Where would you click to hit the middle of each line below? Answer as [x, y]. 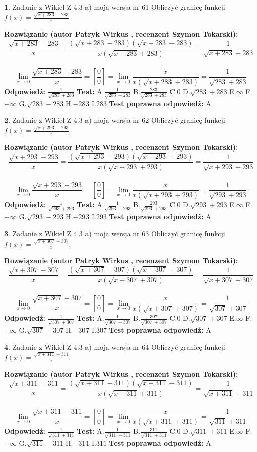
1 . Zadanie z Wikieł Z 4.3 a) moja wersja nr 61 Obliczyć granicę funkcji [115, 7]
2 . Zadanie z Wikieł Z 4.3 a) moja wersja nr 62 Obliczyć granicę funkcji [115, 120]
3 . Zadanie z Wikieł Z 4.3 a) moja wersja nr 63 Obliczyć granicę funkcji [115, 233]
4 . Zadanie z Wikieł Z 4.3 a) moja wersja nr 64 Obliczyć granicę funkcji [115, 347]
